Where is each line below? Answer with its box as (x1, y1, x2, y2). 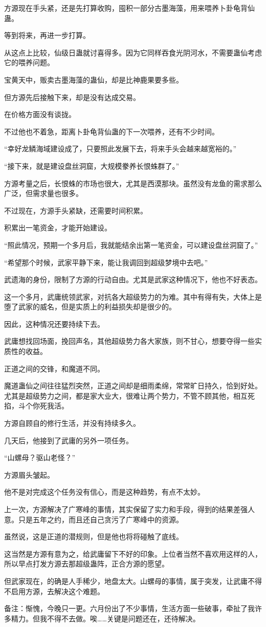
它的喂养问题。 (4, 57, 54, 68)
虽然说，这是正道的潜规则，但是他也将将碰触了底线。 (4, 531, 183, 542)
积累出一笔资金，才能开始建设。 (4, 222, 112, 233)
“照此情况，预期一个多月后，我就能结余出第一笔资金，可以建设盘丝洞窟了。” (4, 239, 258, 250)
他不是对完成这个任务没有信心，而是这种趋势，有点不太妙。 (4, 486, 205, 497)
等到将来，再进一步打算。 (4, 30, 90, 41)
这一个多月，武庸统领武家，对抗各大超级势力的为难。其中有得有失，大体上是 (4, 291, 262, 302)
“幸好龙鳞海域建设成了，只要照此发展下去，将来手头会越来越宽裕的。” (4, 143, 237, 154)
